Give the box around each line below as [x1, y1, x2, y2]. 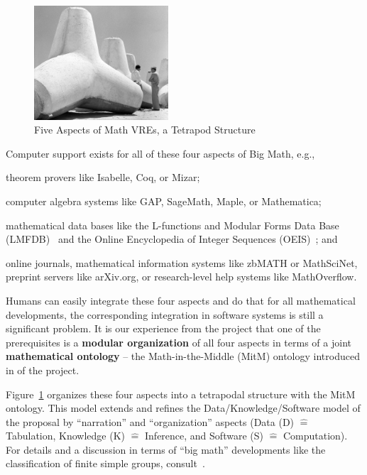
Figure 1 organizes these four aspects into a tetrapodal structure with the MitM [6, 386, 356, 401]
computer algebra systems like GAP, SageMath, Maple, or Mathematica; [6, 193, 322, 208]
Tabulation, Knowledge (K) [6, 428, 126, 443]
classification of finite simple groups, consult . [6, 456, 205, 471]
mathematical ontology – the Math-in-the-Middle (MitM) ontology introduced [6, 349, 360, 364]
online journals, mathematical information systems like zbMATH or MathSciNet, [6, 255, 358, 270]
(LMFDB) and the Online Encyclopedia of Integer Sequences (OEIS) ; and [6, 231, 338, 246]
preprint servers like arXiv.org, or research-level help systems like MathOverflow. [6, 269, 357, 284]
